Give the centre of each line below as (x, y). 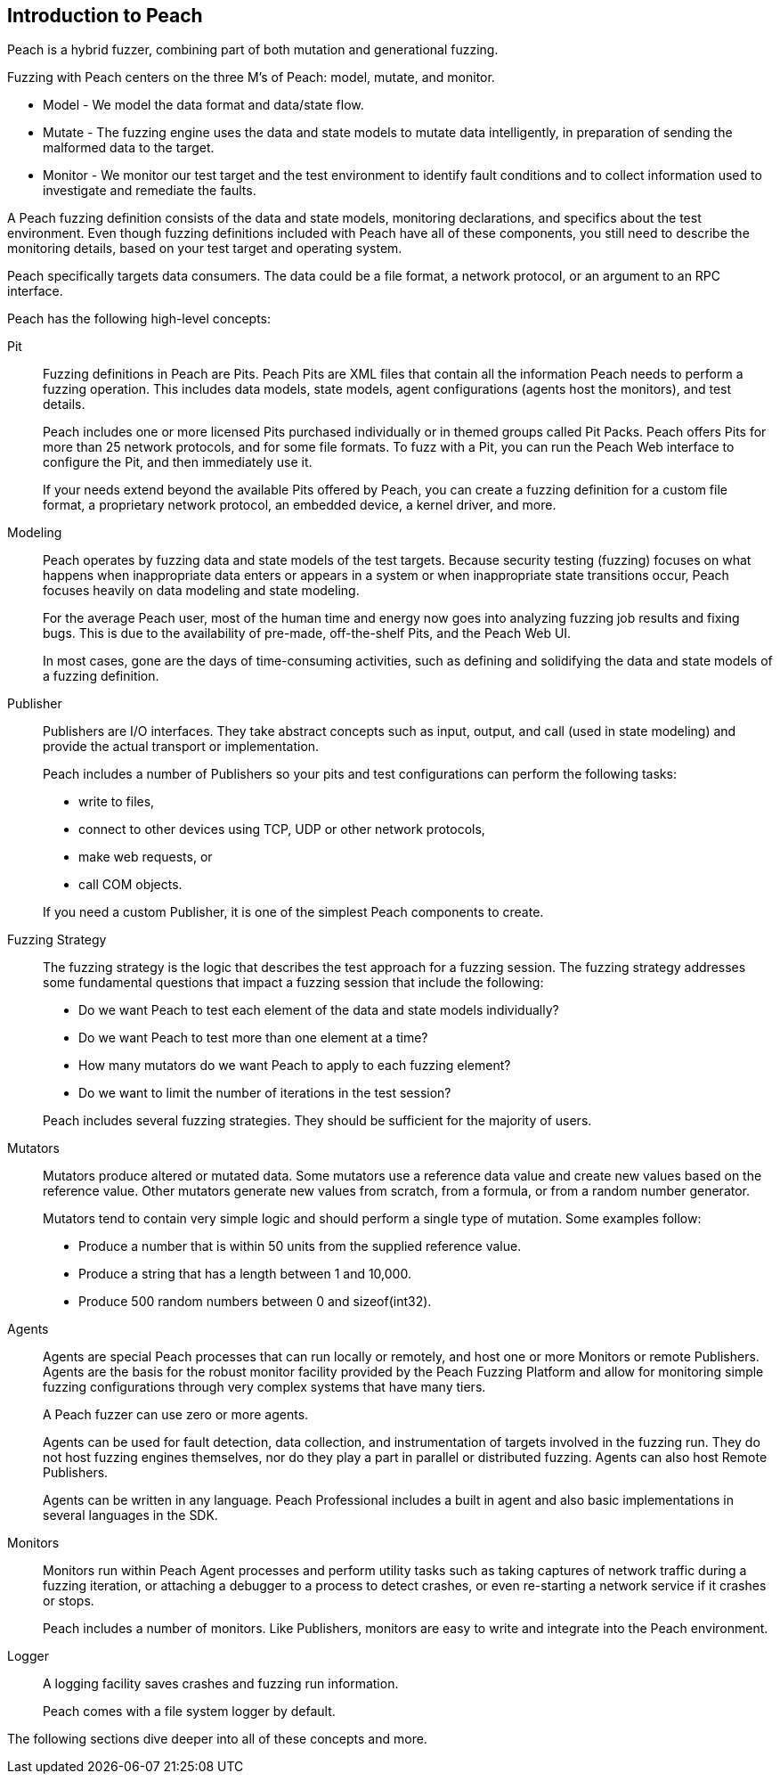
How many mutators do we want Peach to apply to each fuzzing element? (295, 1066)
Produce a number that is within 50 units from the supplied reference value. (300, 1246)
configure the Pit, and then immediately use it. (178, 462)
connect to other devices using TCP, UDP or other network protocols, (282, 829)
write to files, (117, 802)
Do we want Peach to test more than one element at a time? (253, 1038)
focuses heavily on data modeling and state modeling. (201, 591)
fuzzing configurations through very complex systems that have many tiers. (264, 1387)
